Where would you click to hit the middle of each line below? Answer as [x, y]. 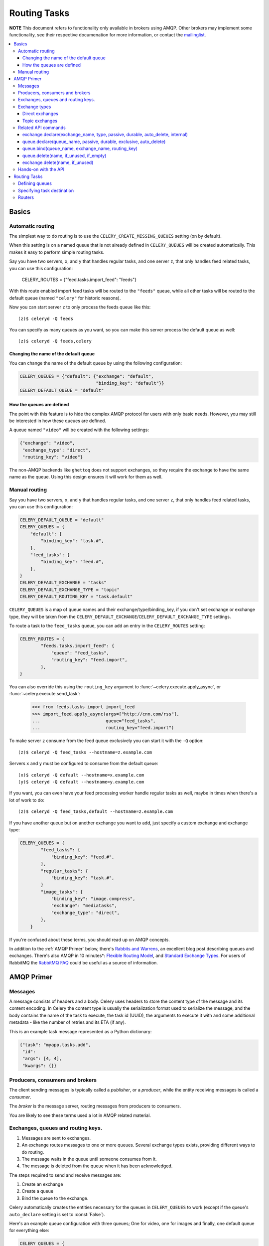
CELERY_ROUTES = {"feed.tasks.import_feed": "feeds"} [79, 280]
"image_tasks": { [62, 892]
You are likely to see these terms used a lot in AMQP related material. [80, 1115]
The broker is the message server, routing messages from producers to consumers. [95, 1106]
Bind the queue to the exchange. [55, 1198]
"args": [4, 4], [42, 1059]
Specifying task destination [46, 190]
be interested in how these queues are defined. [58, 421]
